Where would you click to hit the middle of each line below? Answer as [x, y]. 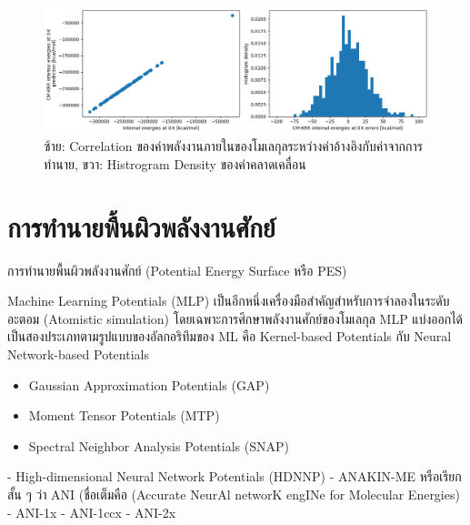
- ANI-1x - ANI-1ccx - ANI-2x [92, 512]
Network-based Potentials [78, 353]
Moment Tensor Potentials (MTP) [124, 415]
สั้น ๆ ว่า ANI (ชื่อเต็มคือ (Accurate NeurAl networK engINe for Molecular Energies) [234, 494]
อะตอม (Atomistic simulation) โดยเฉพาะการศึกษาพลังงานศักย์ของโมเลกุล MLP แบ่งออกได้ [235, 318]
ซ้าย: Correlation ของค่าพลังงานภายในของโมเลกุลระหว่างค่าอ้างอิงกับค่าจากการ [233, 146]
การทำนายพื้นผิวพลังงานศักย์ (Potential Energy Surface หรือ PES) [177, 270]
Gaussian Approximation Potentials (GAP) [149, 384]
